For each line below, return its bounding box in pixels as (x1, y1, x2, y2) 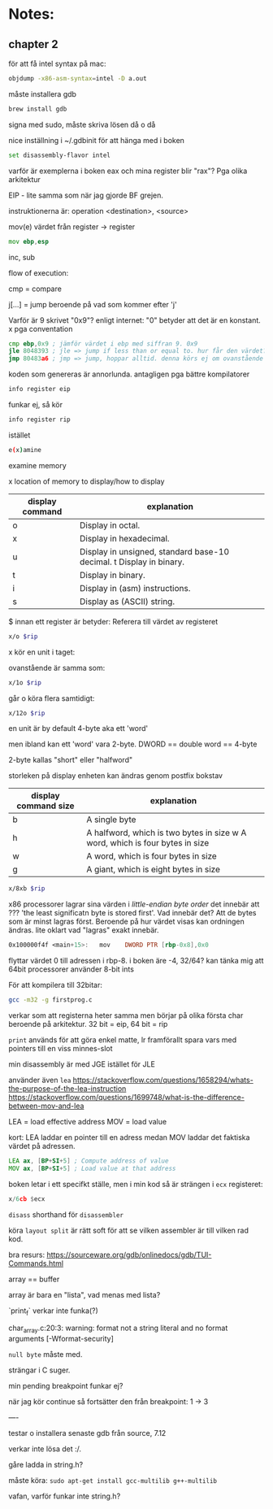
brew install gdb (8, 105, 67, 113)
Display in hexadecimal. (80, 533, 170, 544)
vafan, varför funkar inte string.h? (8, 1491, 121, 1501)
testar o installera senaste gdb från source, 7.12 (8, 1429, 167, 1438)
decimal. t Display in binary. (80, 556, 185, 568)
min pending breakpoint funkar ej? (8, 1381, 123, 1391)
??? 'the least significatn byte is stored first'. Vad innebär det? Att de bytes (8, 908, 257, 918)
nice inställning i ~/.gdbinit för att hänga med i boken (8, 135, 185, 145)
